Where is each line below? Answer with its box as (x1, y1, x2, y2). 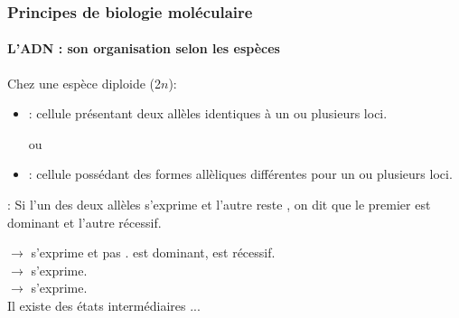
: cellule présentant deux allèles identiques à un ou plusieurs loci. (28, 104, 388, 123)
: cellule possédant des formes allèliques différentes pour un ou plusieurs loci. (28, 164, 453, 183)
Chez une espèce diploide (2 (7, 73, 162, 92)
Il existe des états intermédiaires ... (7, 295, 201, 314)
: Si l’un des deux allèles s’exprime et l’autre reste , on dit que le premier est (7, 195, 431, 214)
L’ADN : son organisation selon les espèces (7, 39, 280, 58)
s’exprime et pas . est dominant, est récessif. (31, 243, 276, 262)
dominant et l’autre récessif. (7, 212, 162, 231)
